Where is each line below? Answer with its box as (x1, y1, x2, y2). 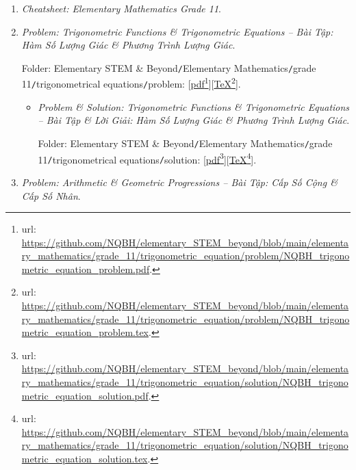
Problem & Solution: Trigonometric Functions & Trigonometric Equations (38, 99, 350, 114)
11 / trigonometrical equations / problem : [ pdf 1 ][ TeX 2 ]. (21, 75, 241, 91)
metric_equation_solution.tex (21, 452, 148, 465)
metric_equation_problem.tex (21, 325, 149, 339)
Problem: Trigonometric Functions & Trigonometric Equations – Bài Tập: (21, 24, 333, 38)
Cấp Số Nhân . (21, 188, 81, 203)
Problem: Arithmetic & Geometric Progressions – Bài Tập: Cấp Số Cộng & (21, 174, 338, 189)
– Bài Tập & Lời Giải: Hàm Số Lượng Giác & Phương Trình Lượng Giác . (38, 113, 350, 127)
